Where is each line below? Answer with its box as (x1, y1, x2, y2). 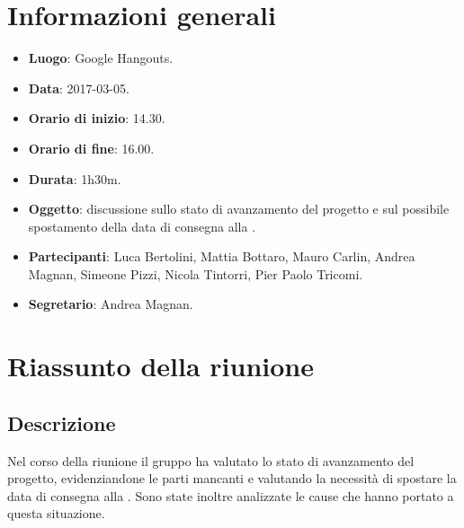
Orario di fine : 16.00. (28, 138, 155, 157)
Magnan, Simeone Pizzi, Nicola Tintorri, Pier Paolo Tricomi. (28, 264, 363, 283)
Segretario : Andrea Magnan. (28, 295, 193, 313)
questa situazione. (7, 504, 105, 523)
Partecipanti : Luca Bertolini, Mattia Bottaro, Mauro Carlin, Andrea (28, 247, 415, 266)
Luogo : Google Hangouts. (28, 48, 174, 67)
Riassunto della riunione (7, 348, 314, 384)
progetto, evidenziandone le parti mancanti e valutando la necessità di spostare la (7, 469, 457, 488)
